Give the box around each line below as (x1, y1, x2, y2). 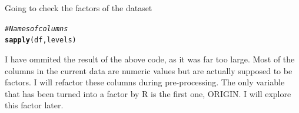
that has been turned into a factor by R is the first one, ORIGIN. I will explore (5, 87, 291, 99)
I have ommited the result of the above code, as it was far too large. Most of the (5, 52, 295, 65)
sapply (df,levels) (5, 36, 77, 45)
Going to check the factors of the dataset (5, 2, 152, 14)
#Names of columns (5, 24, 68, 33)
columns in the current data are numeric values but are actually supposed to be (5, 64, 293, 77)
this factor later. (5, 99, 64, 111)
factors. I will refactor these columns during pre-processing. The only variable (5, 76, 285, 88)
